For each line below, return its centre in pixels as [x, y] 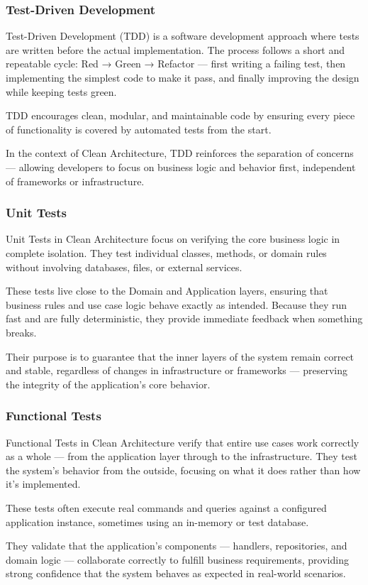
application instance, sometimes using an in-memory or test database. [157, 521]
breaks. [21, 332]
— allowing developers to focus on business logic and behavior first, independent [181, 166]
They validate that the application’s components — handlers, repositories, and [177, 546]
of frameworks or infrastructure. [75, 181]
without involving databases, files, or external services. [124, 267]
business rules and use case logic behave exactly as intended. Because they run [177, 304]
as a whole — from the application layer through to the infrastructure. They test [182, 456]
